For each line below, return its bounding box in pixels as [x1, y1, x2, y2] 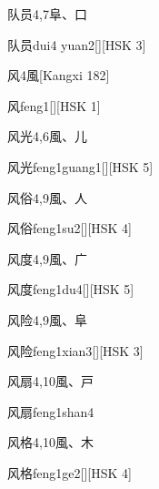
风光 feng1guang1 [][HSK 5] [7, 157, 154, 176]
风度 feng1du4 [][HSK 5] [7, 280, 134, 299]
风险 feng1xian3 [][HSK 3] [7, 341, 144, 360]
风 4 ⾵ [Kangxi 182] [7, 66, 110, 85]
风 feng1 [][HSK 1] [7, 96, 101, 115]
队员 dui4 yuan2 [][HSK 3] [7, 35, 146, 54]
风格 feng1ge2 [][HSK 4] [7, 463, 132, 482]
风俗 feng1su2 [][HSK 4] [7, 219, 132, 238]
